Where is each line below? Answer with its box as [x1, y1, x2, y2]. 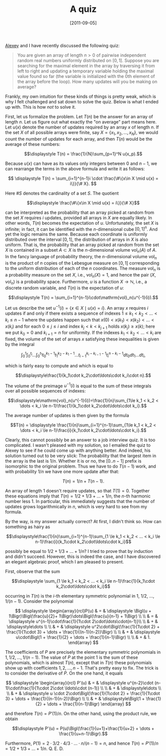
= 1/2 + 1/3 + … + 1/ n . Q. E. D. [5, 746, 64, 752]
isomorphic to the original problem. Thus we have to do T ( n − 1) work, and [5, 463, 156, 470]
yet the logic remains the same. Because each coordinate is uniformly [5, 231, 148, 237]
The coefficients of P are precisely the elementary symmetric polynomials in [5, 649, 161, 655]
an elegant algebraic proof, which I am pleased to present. [5, 559, 124, 565]
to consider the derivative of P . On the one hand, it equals [5, 670, 123, 676]
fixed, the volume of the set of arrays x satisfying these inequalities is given [5, 336, 160, 342]
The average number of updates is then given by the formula [5, 412, 129, 418]
